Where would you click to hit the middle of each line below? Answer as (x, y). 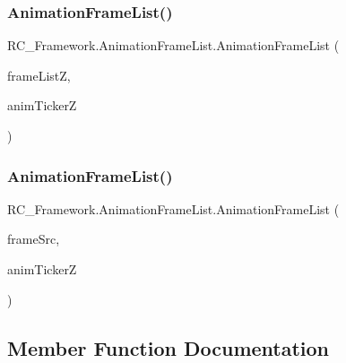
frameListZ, (39, 75)
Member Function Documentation (169, 347)
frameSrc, (34, 239)
